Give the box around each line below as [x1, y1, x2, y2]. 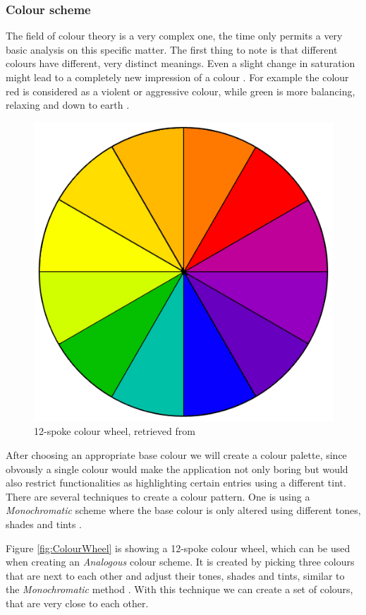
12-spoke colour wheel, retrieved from [34, 424, 195, 438]
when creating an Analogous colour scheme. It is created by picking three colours [6, 554, 355, 569]
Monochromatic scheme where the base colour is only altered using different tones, [6, 503, 361, 518]
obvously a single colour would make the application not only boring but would [6, 461, 348, 476]
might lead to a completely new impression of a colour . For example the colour [6, 70, 349, 84]
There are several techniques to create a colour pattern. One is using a [6, 489, 310, 503]
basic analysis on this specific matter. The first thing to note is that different [6, 42, 338, 56]
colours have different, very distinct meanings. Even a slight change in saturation [6, 56, 355, 71]
